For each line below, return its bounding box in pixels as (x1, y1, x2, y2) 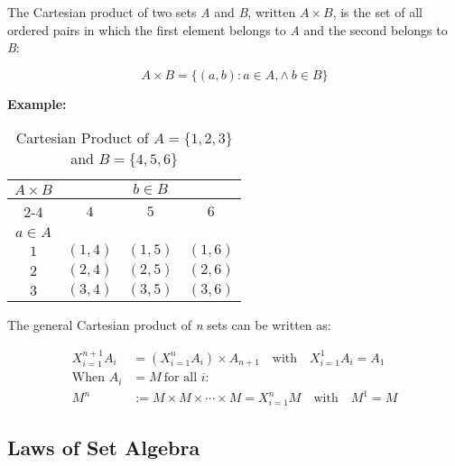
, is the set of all (332, 3, 422, 21)
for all (163, 371, 198, 385)
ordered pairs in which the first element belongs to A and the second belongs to (7, 20, 448, 39)
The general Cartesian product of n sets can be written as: (7, 315, 331, 334)
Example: (7, 94, 67, 113)
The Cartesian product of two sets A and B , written (7, 3, 296, 21)
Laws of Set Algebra (7, 434, 200, 461)
